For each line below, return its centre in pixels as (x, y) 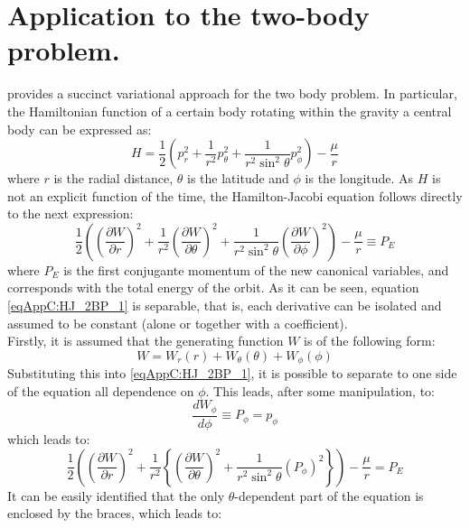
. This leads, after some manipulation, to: (320, 390)
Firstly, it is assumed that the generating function (146, 341)
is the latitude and (238, 178)
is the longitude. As (359, 178)
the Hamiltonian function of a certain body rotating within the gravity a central (230, 111)
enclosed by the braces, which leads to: (115, 513)
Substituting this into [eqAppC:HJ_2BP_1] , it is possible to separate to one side (232, 373)
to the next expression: (70, 213)
